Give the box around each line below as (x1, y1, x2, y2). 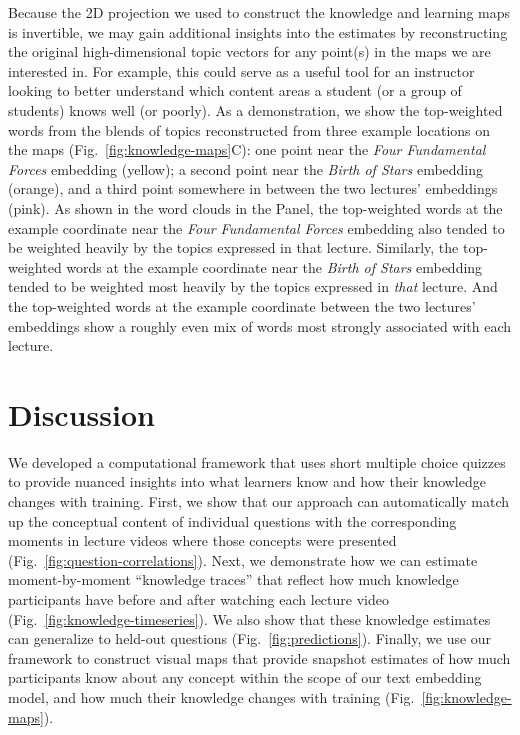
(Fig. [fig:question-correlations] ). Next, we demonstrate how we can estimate (8, 549, 478, 570)
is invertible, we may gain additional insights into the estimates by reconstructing (8, 21, 508, 42)
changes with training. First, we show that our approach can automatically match (8, 491, 510, 511)
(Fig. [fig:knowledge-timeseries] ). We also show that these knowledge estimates (8, 608, 491, 629)
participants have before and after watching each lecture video (8, 588, 389, 609)
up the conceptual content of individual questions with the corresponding (8, 510, 457, 531)
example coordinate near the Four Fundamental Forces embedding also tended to (8, 217, 505, 238)
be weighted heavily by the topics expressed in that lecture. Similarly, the (8, 237, 459, 258)
